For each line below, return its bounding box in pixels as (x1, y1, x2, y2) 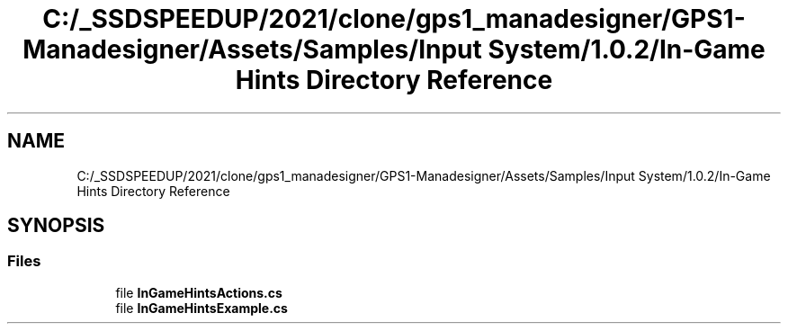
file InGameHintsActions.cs (115, 284, 282, 300)
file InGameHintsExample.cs (115, 300, 288, 316)
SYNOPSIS (7, 214, 105, 237)
